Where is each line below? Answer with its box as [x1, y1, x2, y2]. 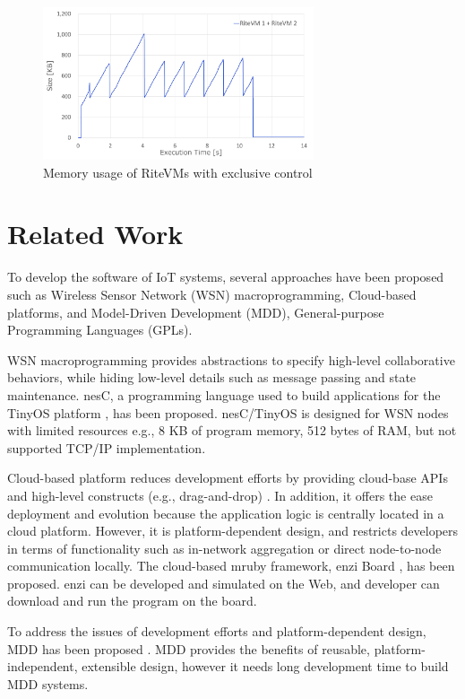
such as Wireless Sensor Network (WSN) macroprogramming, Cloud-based [7, 284, 417, 303]
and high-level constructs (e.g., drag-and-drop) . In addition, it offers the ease [7, 485, 433, 504]
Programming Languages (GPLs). [7, 320, 193, 339]
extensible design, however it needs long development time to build [82, 657, 449, 676]
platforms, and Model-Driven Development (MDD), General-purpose [7, 302, 384, 321]
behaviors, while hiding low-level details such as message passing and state [7, 368, 417, 387]
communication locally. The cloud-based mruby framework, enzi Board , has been [7, 556, 455, 575]
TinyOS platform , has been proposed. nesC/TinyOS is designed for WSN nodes [7, 403, 449, 422]
